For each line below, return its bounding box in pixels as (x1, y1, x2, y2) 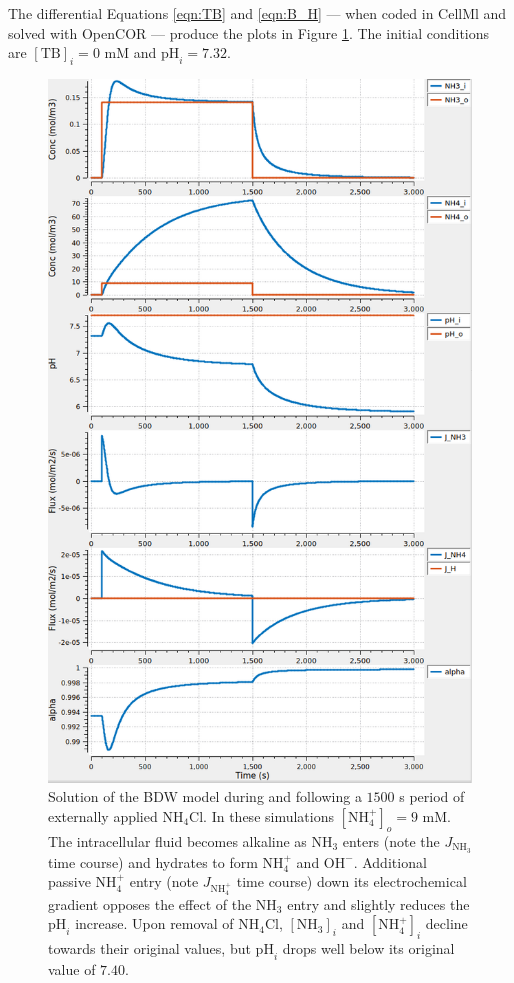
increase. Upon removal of (75, 913, 234, 934)
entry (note (129, 871, 199, 892)
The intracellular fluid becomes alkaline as (48, 830, 307, 851)
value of (48, 959, 96, 980)
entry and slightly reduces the (287, 893, 470, 914)
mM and (104, 42, 157, 63)
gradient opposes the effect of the (48, 893, 252, 914)
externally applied (48, 805, 158, 826)
